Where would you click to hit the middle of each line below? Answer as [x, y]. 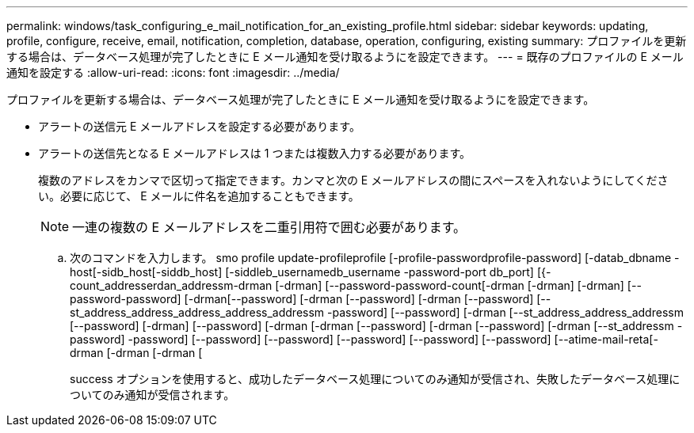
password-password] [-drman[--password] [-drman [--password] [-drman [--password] [302, 299]
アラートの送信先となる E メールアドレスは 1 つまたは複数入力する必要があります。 [255, 153]
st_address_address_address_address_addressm [197, 312]
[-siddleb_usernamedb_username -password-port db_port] [379, 272]
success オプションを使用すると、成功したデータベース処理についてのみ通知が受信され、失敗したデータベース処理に [375, 379]
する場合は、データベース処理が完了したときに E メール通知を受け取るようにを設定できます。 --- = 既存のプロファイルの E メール [345, 57]
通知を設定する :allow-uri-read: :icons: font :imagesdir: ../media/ [173, 72]
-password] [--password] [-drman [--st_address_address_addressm [505, 312]
